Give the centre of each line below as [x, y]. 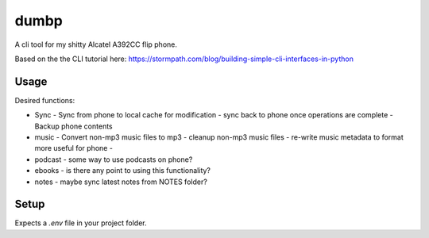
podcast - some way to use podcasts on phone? [114, 159]
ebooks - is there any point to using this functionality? [122, 171]
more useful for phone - [73, 148]
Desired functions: [45, 100]
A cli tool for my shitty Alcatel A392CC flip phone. [96, 44]
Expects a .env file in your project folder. [81, 223]
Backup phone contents [73, 126]
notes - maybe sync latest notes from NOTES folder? [121, 182]
